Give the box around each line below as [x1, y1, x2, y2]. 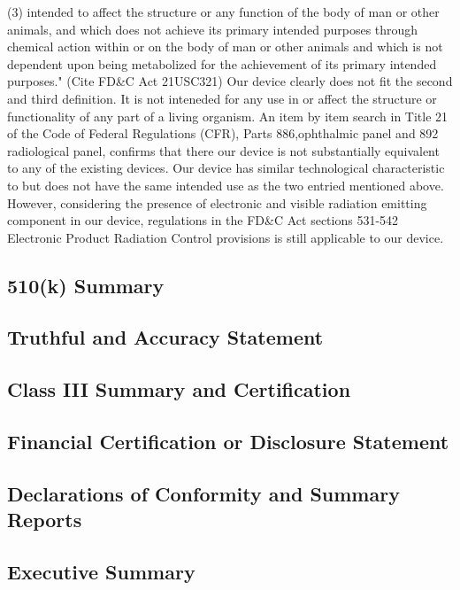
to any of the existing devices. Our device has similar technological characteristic [7, 159, 445, 177]
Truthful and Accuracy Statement [7, 323, 324, 351]
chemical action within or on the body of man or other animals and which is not [7, 37, 443, 56]
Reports [7, 506, 82, 533]
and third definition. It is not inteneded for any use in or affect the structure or [7, 89, 437, 107]
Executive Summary [7, 558, 195, 585]
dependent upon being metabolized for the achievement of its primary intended [7, 54, 437, 73]
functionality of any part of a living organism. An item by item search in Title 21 [7, 106, 448, 125]
